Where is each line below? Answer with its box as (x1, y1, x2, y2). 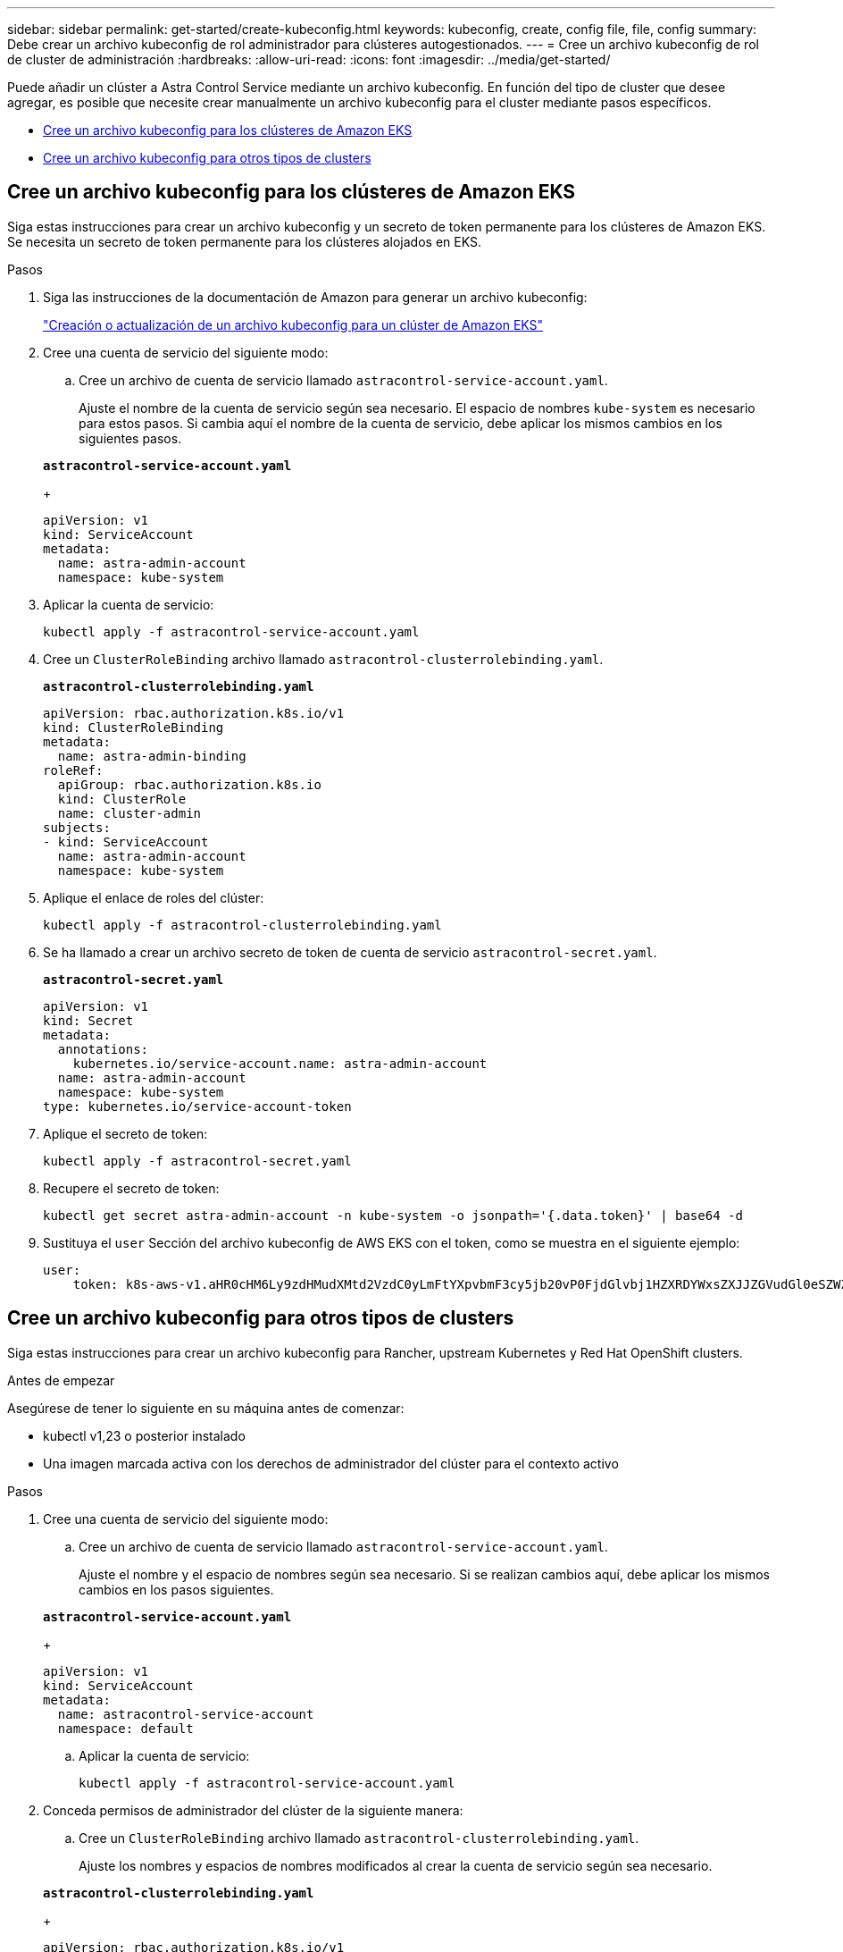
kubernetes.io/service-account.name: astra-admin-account (72, 1056, 488, 1071)
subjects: (43, 820, 111, 835)
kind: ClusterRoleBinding (43, 719, 224, 735)
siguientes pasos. (79, 430, 182, 446)
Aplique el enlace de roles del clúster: (43, 889, 264, 905)
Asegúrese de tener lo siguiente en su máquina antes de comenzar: (7, 1400, 405, 1416)
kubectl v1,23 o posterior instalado (43, 1427, 246, 1443)
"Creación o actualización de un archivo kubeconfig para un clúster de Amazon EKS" (43, 316, 544, 332)
